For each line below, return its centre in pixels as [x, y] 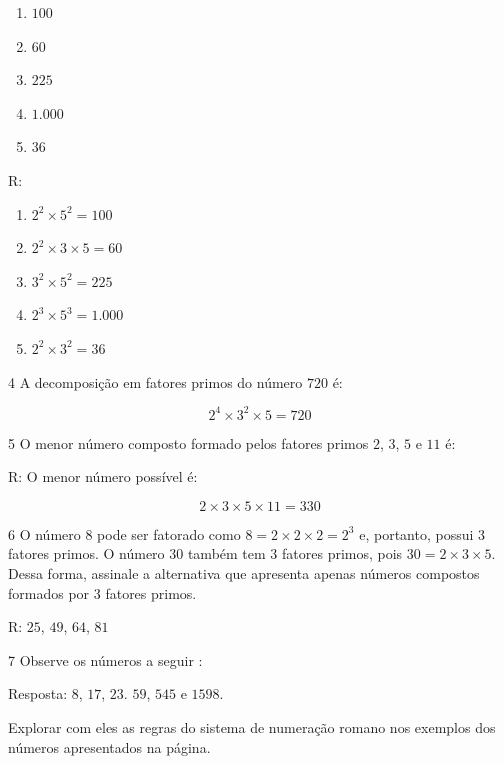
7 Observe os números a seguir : [105, 659]
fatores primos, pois [342, 553]
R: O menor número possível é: [103, 476]
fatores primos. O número [86, 553]
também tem [226, 553]
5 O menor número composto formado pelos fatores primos [188, 442]
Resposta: [38, 693]
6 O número [44, 533]
